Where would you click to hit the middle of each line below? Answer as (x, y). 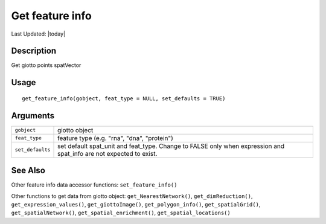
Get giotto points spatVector (46, 65)
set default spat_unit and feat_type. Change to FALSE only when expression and (171, 146)
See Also (28, 171)
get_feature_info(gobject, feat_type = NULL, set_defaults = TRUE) (124, 98)
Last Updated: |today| (38, 34)
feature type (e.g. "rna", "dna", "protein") (115, 138)
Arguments (33, 116)
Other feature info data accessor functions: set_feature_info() (94, 185)
